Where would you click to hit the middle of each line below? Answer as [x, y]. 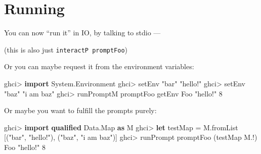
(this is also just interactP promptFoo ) [66, 49]
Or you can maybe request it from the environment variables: [99, 66]
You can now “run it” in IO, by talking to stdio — [82, 33]
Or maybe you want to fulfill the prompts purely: [80, 110]
